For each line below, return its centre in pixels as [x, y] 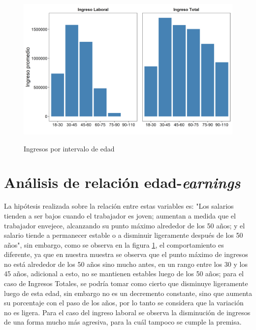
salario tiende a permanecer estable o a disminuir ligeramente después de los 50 [124, 235]
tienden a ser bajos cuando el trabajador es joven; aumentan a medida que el [120, 215]
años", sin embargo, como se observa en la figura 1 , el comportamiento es [114, 244]
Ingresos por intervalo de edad [69, 148]
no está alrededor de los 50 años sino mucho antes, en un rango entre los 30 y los [126, 264]
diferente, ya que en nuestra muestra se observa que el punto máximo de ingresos [126, 254]
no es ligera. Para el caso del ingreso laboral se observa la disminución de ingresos [127, 312]
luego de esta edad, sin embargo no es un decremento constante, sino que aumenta [128, 293]
